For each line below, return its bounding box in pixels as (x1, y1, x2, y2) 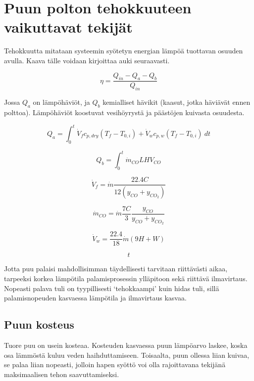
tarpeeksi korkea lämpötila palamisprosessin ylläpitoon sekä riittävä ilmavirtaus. (4, 273, 248, 283)
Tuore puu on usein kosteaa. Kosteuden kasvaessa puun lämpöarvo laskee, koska (4, 339, 248, 350)
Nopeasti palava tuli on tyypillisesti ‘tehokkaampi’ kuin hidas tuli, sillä (4, 283, 219, 293)
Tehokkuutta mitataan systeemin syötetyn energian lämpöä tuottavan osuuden (4, 45, 243, 56)
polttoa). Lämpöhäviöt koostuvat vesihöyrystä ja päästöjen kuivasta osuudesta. (4, 107, 245, 117)
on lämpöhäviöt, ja (33, 97, 90, 107)
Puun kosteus (4, 317, 74, 332)
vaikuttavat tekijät (4, 17, 133, 37)
